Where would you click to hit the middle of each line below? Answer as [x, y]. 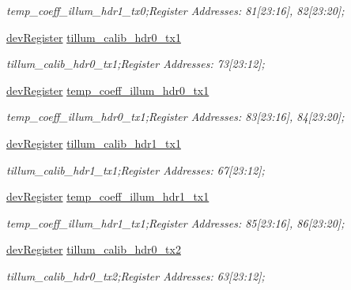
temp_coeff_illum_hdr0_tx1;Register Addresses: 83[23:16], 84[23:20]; [175, 117]
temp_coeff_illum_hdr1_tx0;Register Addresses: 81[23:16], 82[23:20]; [175, 10]
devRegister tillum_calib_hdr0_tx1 [94, 37]
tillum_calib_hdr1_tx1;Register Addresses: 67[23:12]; [136, 169]
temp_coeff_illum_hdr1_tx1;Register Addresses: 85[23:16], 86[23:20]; [175, 222]
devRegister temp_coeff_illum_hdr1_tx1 [108, 196]
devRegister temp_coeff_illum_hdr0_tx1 [108, 90]
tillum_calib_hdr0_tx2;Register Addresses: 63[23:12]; [136, 275]
